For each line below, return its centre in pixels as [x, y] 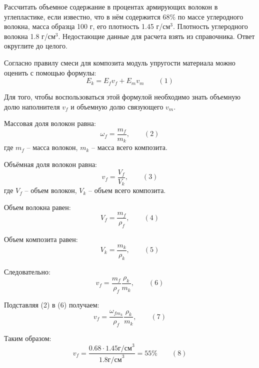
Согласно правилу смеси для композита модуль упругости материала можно [120, 62]
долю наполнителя [32, 106]
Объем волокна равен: [37, 207]
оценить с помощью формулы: [50, 72]
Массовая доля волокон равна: [50, 123]
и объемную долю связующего [117, 106]
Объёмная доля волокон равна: [51, 164]
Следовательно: [27, 271]
